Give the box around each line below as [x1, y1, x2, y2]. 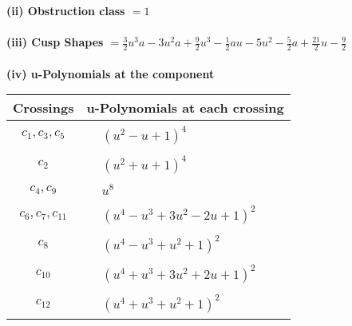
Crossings [13, 98, 74, 117]
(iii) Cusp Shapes [6, 34, 104, 50]
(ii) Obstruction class [6, 2, 125, 18]
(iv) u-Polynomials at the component [6, 65, 215, 81]
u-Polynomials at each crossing [86, 98, 284, 117]
